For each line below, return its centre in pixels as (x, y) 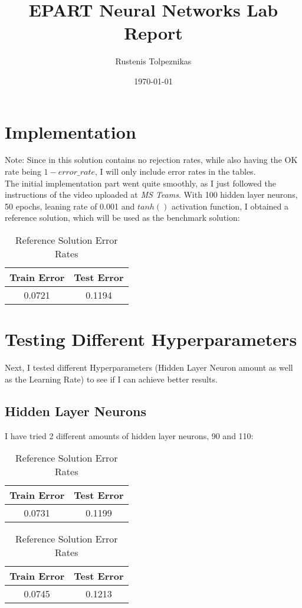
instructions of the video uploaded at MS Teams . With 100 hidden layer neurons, (151, 195)
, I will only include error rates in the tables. (175, 171)
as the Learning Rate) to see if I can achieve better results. (111, 379)
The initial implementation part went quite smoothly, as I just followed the (140, 183)
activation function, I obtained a (230, 206)
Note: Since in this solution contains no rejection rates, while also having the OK (151, 160)
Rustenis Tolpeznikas (153, 61)
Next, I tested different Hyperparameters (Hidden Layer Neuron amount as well (149, 367)
